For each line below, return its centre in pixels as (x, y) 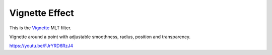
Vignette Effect (42, 13)
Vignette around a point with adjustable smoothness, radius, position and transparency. (100, 37)
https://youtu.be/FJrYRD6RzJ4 (41, 46)
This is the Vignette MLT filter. (40, 28)
